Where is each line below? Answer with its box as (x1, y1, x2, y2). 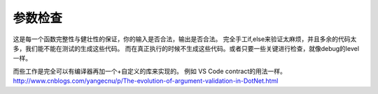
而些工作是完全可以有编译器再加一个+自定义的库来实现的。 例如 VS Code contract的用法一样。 (13, 67, 286, 75)
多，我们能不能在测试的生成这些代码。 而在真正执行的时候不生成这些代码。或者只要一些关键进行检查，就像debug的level (13, 44, 360, 52)
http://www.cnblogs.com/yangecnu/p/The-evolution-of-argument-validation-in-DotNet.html (13, 77, 279, 85)
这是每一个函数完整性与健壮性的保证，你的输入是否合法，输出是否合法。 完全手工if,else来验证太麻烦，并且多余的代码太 (13, 35, 357, 43)
